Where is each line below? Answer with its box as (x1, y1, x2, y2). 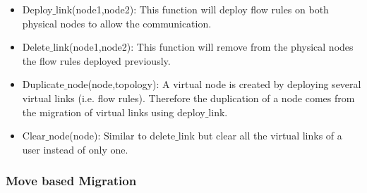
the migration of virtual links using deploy (22, 104, 205, 119)
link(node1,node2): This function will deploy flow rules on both (56, 2, 329, 16)
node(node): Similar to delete (49, 128, 176, 143)
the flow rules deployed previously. (22, 53, 171, 68)
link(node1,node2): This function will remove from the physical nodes (53, 39, 354, 54)
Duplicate (22, 77, 64, 92)
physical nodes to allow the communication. (22, 15, 212, 30)
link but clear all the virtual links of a (178, 128, 342, 143)
